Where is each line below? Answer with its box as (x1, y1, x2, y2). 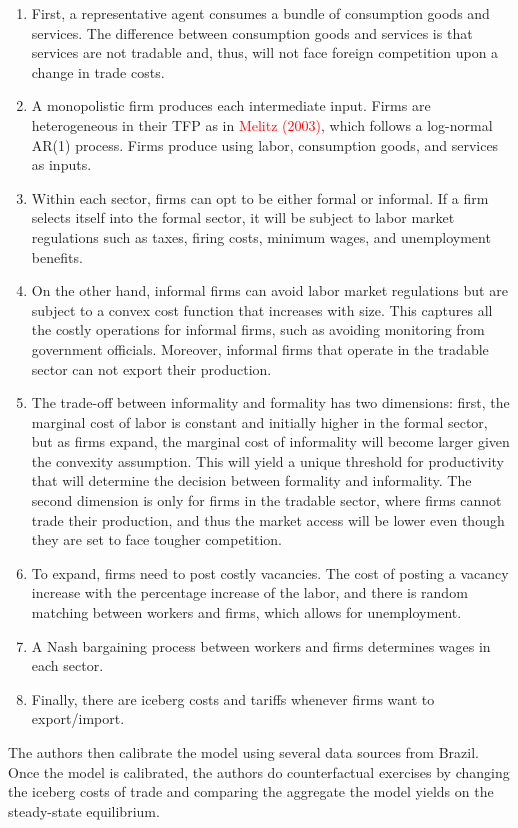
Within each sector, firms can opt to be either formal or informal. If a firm (31, 187, 489, 208)
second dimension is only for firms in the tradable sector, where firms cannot (31, 490, 502, 511)
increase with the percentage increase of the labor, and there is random (31, 582, 468, 603)
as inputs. (31, 154, 92, 175)
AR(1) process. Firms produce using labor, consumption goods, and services (31, 134, 499, 155)
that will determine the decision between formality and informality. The (31, 470, 472, 491)
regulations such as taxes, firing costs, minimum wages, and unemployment (31, 226, 491, 247)
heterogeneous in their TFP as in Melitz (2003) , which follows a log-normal (31, 114, 493, 135)
